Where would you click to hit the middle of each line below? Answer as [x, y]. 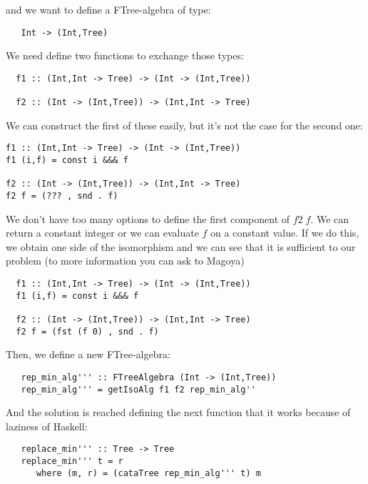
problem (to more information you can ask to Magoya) [125, 261]
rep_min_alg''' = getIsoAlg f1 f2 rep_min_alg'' [138, 389]
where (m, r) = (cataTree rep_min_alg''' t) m [148, 473]
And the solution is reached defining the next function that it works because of [178, 412]
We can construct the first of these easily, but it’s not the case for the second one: [184, 125]
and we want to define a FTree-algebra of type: [108, 9]
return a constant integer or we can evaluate [102, 233]
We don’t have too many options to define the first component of [148, 218]
